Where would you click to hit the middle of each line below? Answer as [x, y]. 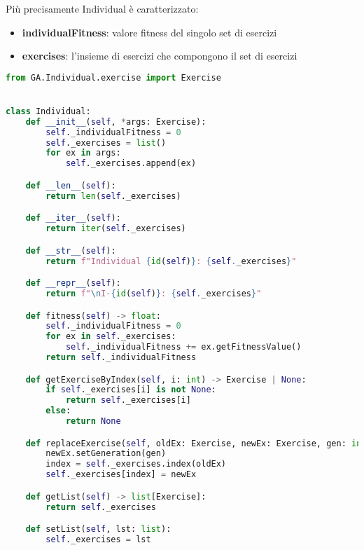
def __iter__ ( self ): [73, 218]
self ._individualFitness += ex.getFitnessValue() [183, 347]
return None [93, 421]
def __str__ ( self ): [71, 250]
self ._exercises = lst [98, 539]
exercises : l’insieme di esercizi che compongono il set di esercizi [160, 56]
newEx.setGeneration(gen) [106, 454]
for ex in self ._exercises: [111, 337]
